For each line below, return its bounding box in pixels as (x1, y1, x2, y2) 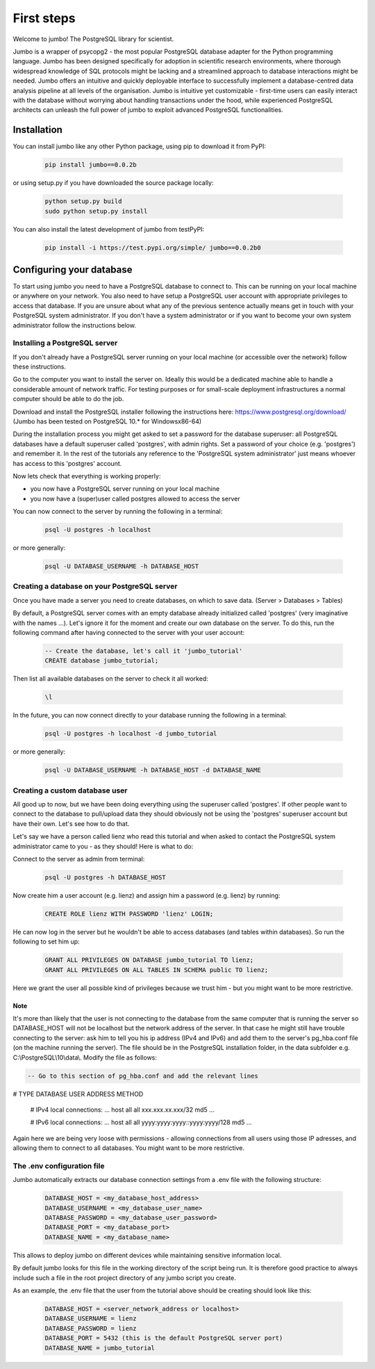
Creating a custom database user (12, 786, 128, 795)
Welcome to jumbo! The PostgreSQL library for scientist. (12, 35, 174, 43)
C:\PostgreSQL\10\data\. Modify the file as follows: (12, 1053, 158, 1062)
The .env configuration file (12, 1161, 105, 1171)
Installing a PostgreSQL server (12, 338, 118, 348)
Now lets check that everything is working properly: (12, 472, 161, 480)
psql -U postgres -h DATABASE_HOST (44, 873, 166, 881)
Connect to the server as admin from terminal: (12, 855, 145, 863)
